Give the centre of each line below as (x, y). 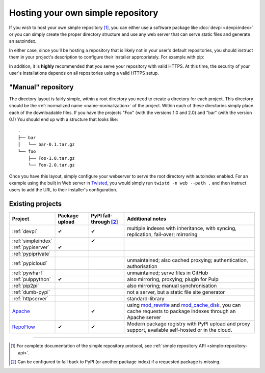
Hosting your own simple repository (84, 13)
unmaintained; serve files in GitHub (168, 273)
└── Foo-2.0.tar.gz (51, 165)
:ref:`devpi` (25, 231)
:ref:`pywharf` (28, 273)
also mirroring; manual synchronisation (172, 286)
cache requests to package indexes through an (181, 311)
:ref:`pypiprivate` (31, 254)
